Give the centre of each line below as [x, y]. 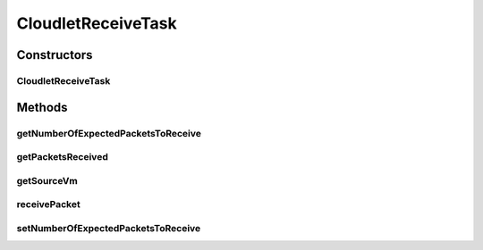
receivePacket [48, 204]
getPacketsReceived [63, 157]
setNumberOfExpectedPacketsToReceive [109, 228]
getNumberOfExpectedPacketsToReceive [109, 133]
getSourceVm [47, 180]
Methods [42, 107]
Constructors [55, 55]
